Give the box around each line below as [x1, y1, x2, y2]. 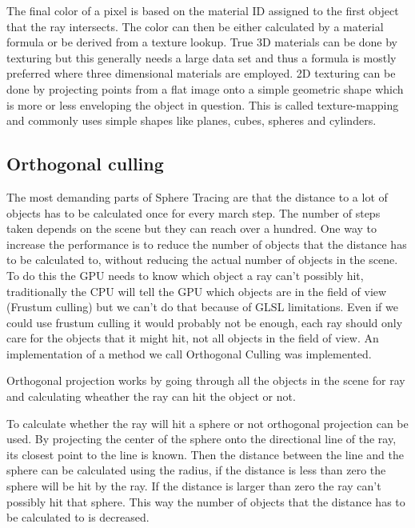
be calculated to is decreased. [6, 509, 150, 526]
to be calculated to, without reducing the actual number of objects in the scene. [6, 251, 398, 268]
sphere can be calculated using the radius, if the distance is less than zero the [6, 462, 386, 478]
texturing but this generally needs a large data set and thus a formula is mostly [6, 49, 397, 66]
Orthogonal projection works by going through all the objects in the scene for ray [6, 372, 405, 389]
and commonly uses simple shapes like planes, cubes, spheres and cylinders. [6, 112, 377, 129]
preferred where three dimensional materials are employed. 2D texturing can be [6, 65, 396, 82]
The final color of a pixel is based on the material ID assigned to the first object [6, 2, 399, 18]
